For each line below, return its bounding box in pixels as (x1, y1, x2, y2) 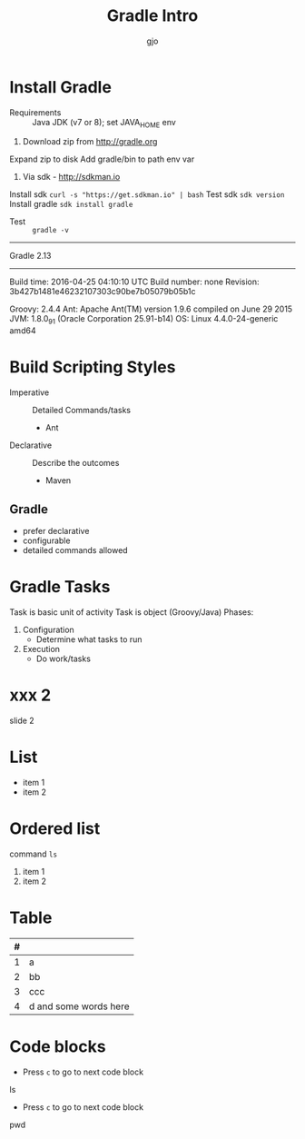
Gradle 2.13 (9, 251, 52, 262)
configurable (22, 535, 71, 546)
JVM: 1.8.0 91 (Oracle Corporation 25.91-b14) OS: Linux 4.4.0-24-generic (9, 313, 279, 327)
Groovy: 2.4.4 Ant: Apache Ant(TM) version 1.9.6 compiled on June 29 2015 (9, 303, 293, 314)
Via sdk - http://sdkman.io (22, 172, 121, 183)
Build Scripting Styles (9, 357, 176, 378)
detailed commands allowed (22, 545, 129, 556)
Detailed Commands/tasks (32, 405, 132, 416)
